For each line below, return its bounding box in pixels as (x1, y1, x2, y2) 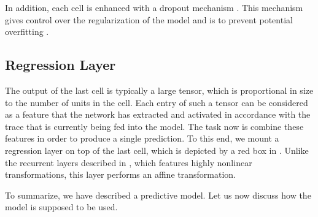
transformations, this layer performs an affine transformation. (5, 168, 236, 181)
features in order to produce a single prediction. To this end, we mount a (5, 132, 279, 145)
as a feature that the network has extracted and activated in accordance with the (5, 108, 311, 121)
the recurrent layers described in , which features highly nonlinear (5, 156, 252, 169)
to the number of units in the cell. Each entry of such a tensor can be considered (5, 96, 308, 108)
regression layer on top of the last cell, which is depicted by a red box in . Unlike (5, 143, 309, 156)
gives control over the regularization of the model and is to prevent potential (5, 13, 293, 26)
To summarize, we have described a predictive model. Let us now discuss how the (5, 188, 311, 201)
